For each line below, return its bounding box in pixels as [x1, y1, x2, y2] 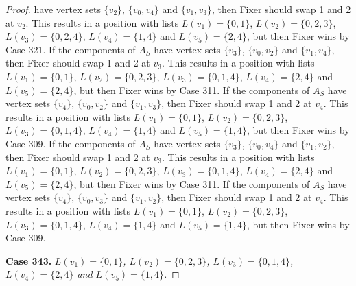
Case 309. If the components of [5, 136, 136, 150]
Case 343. [5, 253, 52, 267]
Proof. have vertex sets [5, 2, 101, 16]
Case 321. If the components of [5, 42, 136, 56]
